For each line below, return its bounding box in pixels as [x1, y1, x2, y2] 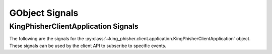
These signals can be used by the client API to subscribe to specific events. [9, 43, 166, 49]
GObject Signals [9, 7, 79, 18]
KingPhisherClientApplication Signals [9, 22, 139, 31]
